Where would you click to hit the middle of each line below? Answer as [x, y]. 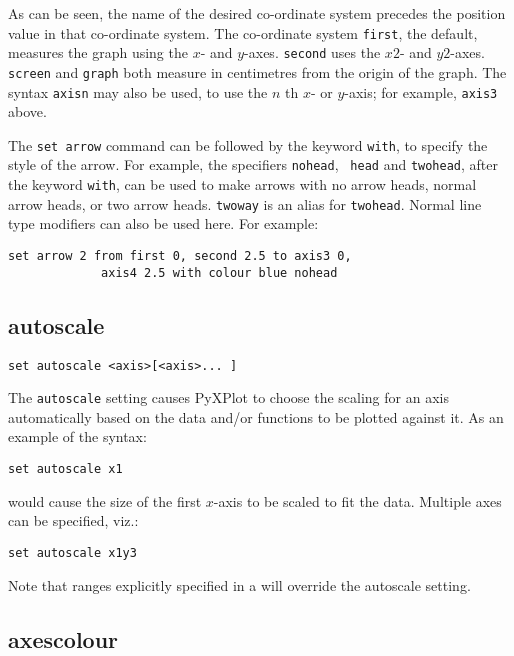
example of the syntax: [77, 436]
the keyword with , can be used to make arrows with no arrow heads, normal [242, 184]
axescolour [63, 638]
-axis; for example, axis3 [421, 91]
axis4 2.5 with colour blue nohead [219, 272]
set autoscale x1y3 [72, 552]
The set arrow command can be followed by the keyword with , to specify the [248, 144]
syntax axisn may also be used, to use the [138, 91]
